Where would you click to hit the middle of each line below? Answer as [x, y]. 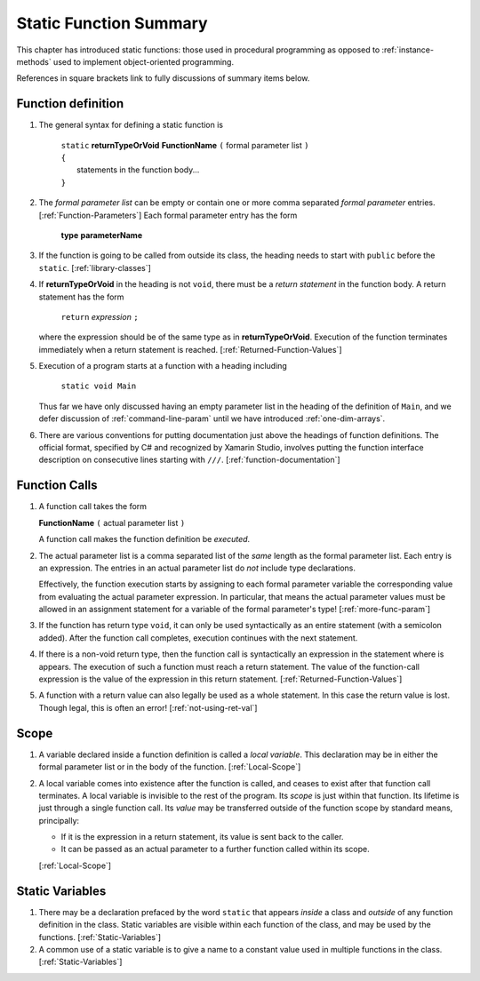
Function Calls [57, 486]
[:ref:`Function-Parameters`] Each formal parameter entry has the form [168, 215]
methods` [34, 61]
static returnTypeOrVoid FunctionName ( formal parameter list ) [185, 145]
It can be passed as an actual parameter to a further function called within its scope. [216, 849]
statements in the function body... [138, 170]
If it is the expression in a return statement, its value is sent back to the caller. [202, 837]
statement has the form [81, 297]
